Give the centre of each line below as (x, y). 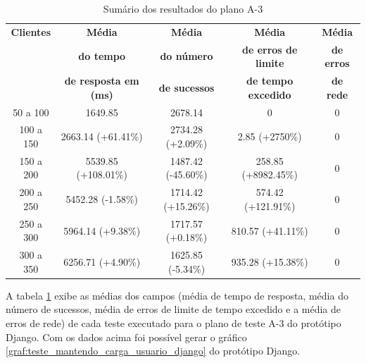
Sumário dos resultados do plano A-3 (183, 8)
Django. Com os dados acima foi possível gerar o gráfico (126, 337)
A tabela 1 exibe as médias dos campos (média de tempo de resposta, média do (177, 295)
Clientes (31, 31)
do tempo (102, 56)
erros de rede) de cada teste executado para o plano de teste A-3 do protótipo (173, 323)
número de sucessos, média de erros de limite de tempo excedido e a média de (173, 309)
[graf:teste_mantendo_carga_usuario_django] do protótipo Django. (153, 351)
